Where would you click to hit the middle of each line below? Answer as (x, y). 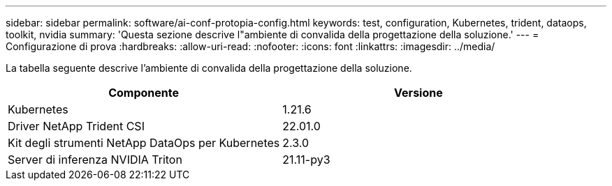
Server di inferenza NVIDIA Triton (95, 160)
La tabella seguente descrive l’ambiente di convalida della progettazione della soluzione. (209, 68)
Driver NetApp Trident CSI (76, 126)
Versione (418, 93)
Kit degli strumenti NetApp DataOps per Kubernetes (144, 143)
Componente (144, 93)
